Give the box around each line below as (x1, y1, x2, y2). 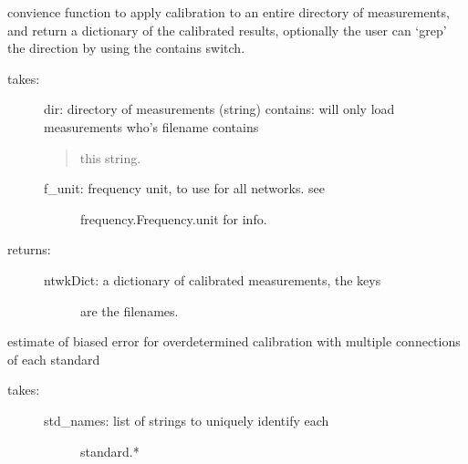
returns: (7, 240, 51, 259)
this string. (79, 148, 141, 167)
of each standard (7, 349, 100, 368)
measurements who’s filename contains (44, 117, 259, 136)
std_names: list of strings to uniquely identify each (44, 410, 329, 429)
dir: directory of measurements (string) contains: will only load (44, 99, 395, 119)
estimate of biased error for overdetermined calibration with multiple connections (7, 332, 461, 351)
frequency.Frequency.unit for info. (80, 209, 267, 228)
